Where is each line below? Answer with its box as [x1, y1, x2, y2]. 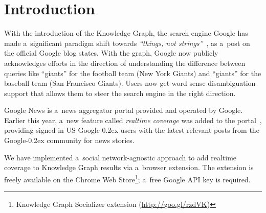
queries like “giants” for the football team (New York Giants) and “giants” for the [4, 67, 261, 78]
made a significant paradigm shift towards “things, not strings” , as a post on [4, 37, 250, 48]
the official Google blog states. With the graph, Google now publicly [4, 48, 218, 58]
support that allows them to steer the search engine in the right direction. [4, 87, 236, 98]
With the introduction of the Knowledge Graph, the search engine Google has [4, 28, 248, 38]
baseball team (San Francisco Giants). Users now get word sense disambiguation [4, 78, 256, 88]
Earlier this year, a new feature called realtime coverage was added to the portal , [4, 114, 262, 125]
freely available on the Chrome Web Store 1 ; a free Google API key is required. [4, 172, 251, 184]
